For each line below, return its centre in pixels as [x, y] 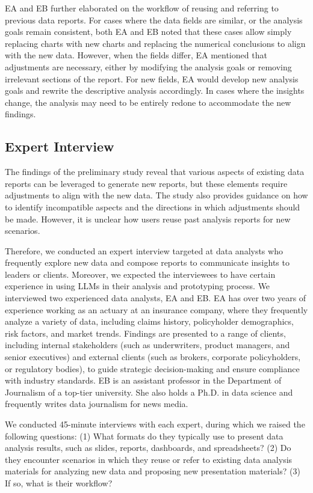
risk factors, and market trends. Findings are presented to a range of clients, [145, 333]
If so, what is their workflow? [59, 482]
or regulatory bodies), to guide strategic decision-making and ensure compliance [152, 368]
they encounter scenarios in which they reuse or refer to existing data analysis [149, 459]
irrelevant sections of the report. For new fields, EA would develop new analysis [152, 78]
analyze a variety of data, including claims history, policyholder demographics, [149, 321]
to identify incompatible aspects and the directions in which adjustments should [153, 207]
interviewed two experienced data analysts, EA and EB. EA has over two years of [156, 298]
